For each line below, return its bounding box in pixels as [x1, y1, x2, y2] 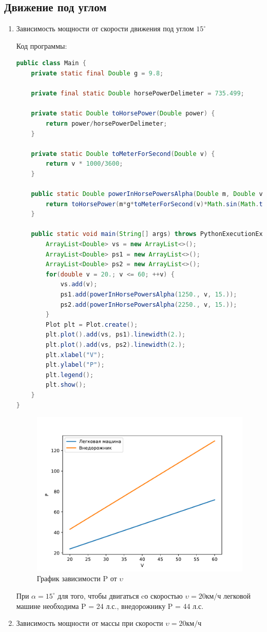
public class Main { [16, 60, 86, 67]
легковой [223, 590, 251, 601]
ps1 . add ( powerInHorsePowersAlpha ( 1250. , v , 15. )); [60, 291, 237, 299]
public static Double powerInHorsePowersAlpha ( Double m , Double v [31, 190, 263, 198]
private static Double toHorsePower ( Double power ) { [31, 110, 215, 117]
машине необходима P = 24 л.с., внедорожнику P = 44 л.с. [16, 600, 204, 611]
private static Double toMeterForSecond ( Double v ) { [31, 150, 215, 157]
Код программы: [16, 40, 67, 51]
